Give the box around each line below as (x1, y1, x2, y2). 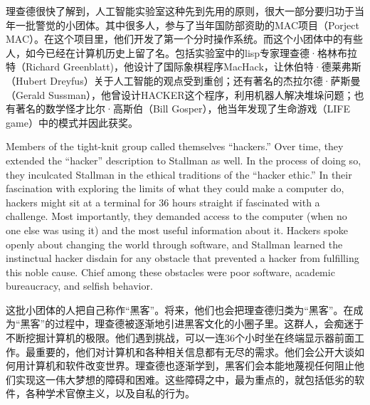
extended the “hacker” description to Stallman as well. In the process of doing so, (6, 152, 361, 167)
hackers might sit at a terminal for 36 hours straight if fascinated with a (6, 194, 320, 209)
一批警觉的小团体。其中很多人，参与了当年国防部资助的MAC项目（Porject (15, 17, 359, 32)
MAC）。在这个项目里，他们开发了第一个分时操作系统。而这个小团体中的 (6, 31, 344, 46)
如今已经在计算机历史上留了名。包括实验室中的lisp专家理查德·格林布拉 (25, 45, 357, 60)
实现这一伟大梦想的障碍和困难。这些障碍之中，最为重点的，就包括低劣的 (15, 372, 354, 386)
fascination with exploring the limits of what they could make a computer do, (6, 181, 344, 196)
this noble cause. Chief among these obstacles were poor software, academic (6, 264, 335, 279)
